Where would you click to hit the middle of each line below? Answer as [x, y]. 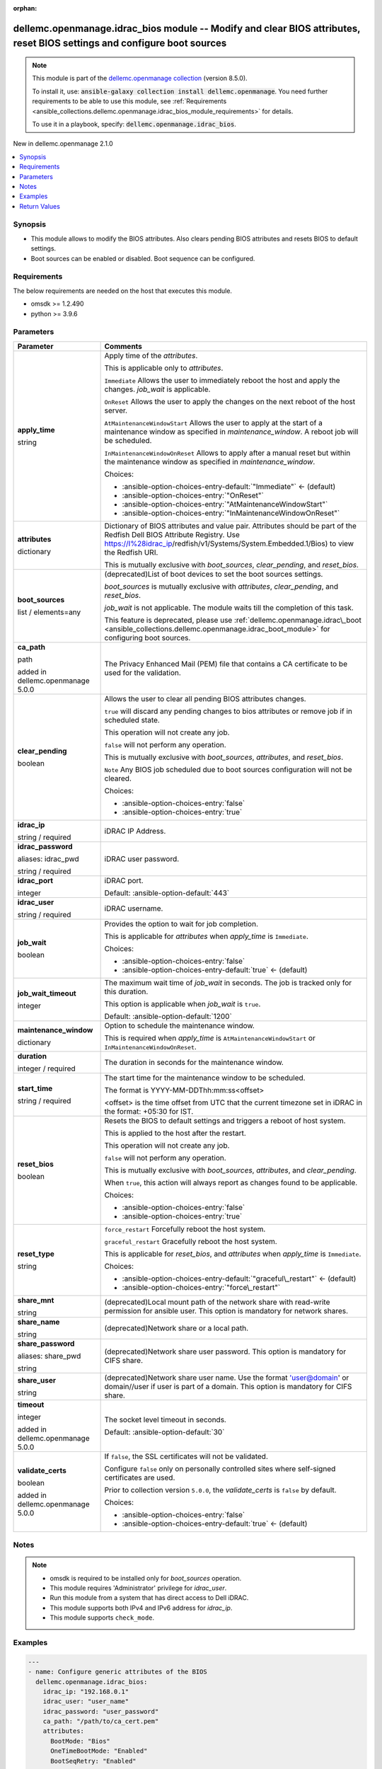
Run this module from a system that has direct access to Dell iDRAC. [149, 1598]
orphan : [25, 8]
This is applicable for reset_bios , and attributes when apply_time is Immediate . [233, 1254]
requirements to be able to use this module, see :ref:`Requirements [129, 101]
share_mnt [36, 1300]
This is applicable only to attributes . [164, 368]
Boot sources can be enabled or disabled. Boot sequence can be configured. [143, 258]
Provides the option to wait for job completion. [181, 923]
